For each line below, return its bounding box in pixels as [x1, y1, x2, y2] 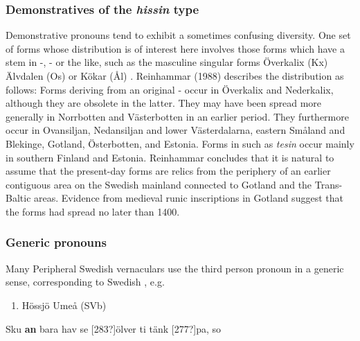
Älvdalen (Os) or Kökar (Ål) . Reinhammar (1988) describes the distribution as [6, 69, 344, 82]
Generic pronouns [6, 234, 107, 251]
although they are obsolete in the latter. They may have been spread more [6, 96, 322, 110]
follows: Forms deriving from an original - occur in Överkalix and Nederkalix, [6, 82, 334, 96]
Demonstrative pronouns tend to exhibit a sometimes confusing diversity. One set [6, 28, 351, 42]
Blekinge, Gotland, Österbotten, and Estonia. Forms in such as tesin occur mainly [6, 136, 354, 150]
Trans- [314, 177, 343, 191]
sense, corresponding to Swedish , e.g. [6, 274, 165, 289]
